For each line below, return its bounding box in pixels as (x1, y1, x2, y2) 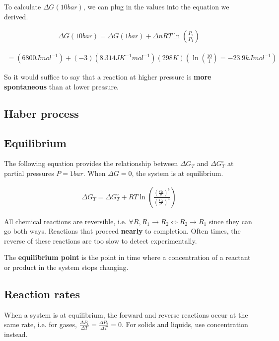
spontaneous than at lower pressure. (4, 81, 119, 91)
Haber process (4, 105, 79, 121)
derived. (4, 11, 28, 21)
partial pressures (4, 168, 54, 178)
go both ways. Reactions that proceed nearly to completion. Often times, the (4, 226, 241, 236)
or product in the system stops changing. (4, 262, 129, 272)
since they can (209, 216, 252, 226)
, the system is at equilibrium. (132, 168, 223, 178)
